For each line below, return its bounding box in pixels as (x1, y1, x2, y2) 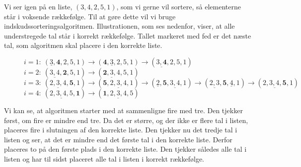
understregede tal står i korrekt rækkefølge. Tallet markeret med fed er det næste (4, 30, 251, 41)
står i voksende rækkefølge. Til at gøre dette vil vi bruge (4, 11, 176, 21)
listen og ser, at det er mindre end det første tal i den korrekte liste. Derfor (4, 134, 232, 144)
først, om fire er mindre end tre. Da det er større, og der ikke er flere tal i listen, (4, 115, 248, 125)
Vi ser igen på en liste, (4, 1, 73, 11)
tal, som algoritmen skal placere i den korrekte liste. (4, 40, 162, 50)
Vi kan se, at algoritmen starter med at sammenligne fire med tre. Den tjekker (4, 105, 243, 115)
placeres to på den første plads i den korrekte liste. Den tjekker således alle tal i (4, 144, 247, 154)
